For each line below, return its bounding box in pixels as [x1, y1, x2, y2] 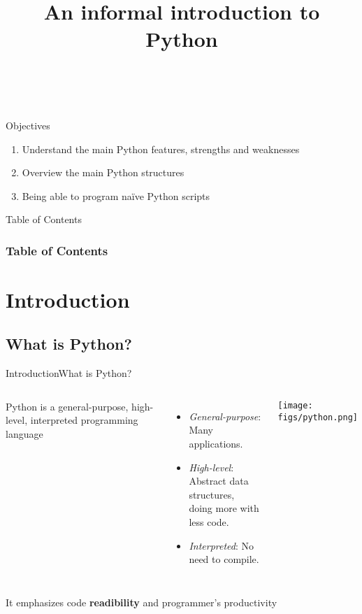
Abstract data [189, 473, 249, 488]
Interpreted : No [189, 538, 254, 552]
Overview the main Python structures [22, 165, 184, 180]
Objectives [6, 117, 50, 132]
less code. [189, 515, 229, 529]
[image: [277, 400, 313, 410]
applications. [189, 436, 243, 451]
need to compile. [189, 552, 259, 566]
